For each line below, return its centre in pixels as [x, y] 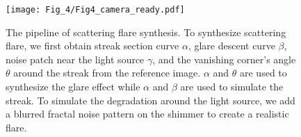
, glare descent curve [231, 46]
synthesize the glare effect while [73, 87]
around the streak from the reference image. [107, 73]
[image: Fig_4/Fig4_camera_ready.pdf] [95, 10]
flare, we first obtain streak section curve [92, 46]
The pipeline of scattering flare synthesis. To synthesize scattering [146, 32]
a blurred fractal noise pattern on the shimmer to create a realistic [147, 114]
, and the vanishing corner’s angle [224, 59]
